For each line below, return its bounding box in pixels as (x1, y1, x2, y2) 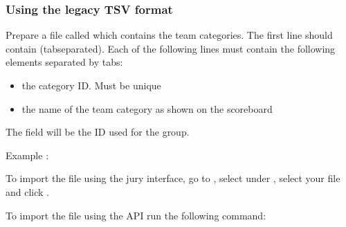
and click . (6, 184, 49, 199)
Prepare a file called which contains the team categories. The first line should (6, 28, 333, 42)
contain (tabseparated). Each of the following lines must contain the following (6, 41, 336, 55)
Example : (6, 147, 49, 162)
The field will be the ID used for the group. (6, 125, 190, 139)
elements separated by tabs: (6, 55, 123, 69)
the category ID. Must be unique (21, 78, 161, 92)
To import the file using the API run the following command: (6, 208, 266, 222)
